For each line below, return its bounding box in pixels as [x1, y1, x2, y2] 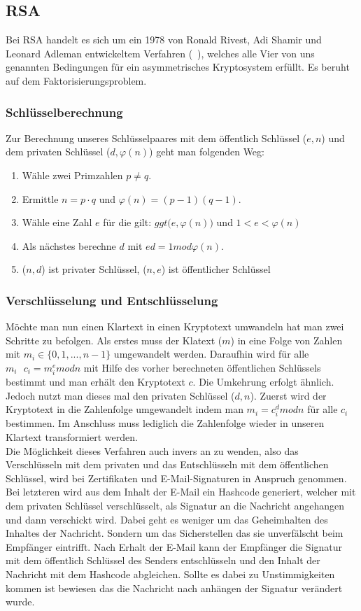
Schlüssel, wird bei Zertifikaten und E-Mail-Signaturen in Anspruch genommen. [6, 470, 347, 485]
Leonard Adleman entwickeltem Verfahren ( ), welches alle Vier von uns [6, 45, 315, 60]
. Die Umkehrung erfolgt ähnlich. [192, 374, 334, 389]
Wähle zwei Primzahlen [22, 167, 123, 182]
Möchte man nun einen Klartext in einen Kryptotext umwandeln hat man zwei [6, 319, 344, 334]
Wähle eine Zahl [22, 215, 92, 230]
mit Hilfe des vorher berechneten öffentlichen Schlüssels [83, 360, 321, 374]
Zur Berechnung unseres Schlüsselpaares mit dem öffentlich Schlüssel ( [6, 130, 307, 145]
